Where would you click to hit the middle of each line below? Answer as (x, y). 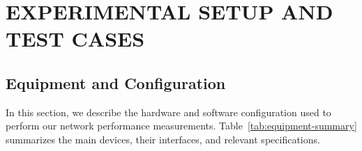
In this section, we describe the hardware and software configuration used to (168, 112)
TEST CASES (75, 39)
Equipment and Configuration (116, 82)
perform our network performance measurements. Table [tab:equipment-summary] (181, 126)
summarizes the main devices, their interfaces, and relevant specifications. (163, 139)
